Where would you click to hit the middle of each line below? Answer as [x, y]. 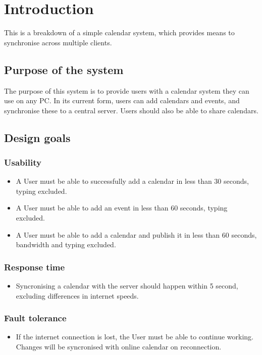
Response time [35, 267]
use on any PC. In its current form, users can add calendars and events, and [122, 100]
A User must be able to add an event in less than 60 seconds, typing [122, 208]
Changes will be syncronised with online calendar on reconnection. [119, 347]
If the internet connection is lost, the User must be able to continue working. [135, 337]
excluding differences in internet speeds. [77, 295]
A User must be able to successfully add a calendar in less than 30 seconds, [132, 181]
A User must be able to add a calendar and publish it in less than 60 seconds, [136, 234]
